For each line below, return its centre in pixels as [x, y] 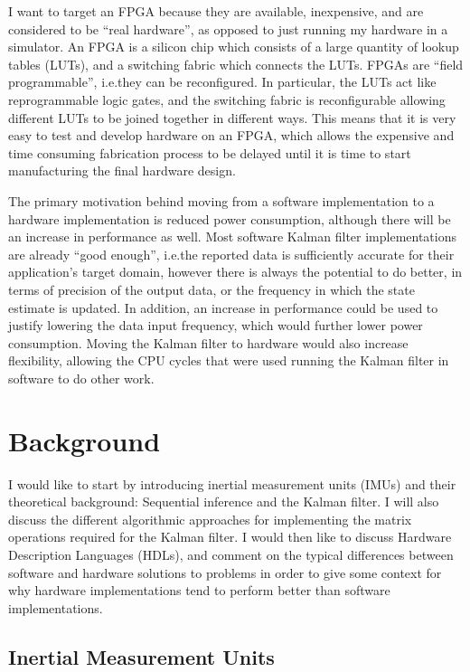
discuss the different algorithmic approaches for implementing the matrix [210, 519]
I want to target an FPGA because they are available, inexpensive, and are [216, 11]
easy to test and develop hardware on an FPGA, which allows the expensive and [231, 135]
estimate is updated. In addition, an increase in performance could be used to [223, 307]
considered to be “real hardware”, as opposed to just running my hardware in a [228, 28]
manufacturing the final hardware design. [122, 170]
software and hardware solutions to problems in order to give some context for [225, 572]
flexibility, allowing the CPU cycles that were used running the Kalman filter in [229, 360]
